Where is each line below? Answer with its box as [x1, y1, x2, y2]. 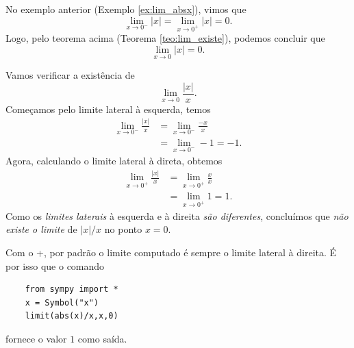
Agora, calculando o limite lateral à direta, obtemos [5, 153, 223, 168]
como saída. [77, 331, 127, 345]
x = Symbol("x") [25, 297, 99, 308]
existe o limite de [5, 222, 77, 236]
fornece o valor [5, 331, 67, 345]
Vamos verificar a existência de [5, 68, 135, 82]
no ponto [104, 222, 142, 236]
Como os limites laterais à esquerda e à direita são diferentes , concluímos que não [5, 208, 349, 223]
